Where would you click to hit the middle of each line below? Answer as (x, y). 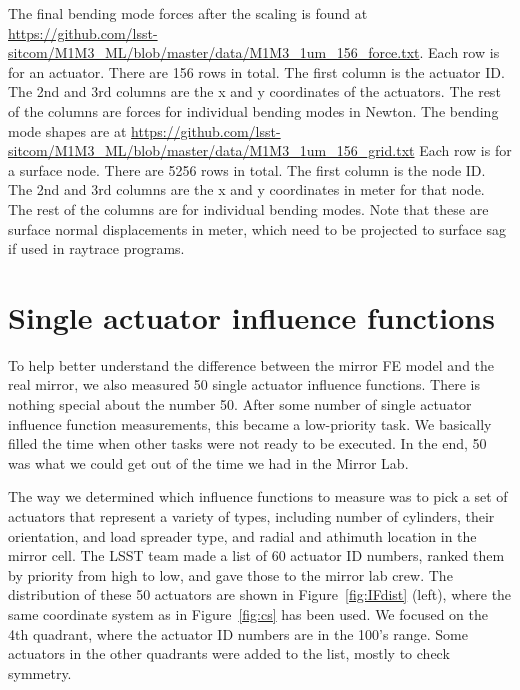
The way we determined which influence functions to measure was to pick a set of (258, 496)
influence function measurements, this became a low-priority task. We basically (250, 423)
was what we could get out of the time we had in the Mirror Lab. (208, 462)
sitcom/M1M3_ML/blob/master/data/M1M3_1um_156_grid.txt (211, 150)
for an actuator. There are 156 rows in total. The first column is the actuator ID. (256, 71)
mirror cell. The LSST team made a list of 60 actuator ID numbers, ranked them (256, 555)
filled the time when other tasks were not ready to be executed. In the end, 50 (247, 443)
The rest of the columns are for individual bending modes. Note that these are (248, 208)
